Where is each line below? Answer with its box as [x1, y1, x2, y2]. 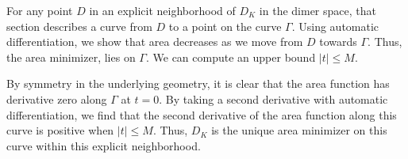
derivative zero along [6, 90, 107, 107]
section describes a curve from [6, 17, 152, 34]
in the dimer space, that [259, 2, 376, 18]
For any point [6, 2, 73, 18]
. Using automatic [291, 17, 379, 34]
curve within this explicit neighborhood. [6, 137, 201, 153]
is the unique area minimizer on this [211, 122, 387, 138]
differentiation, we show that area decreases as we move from [6, 33, 303, 50]
